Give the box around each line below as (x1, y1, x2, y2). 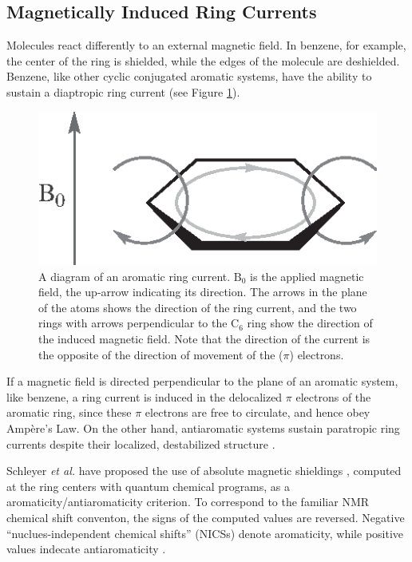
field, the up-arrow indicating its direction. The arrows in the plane (38, 283, 367, 300)
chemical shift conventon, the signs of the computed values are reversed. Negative (6, 509, 405, 525)
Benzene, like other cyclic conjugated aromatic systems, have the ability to (6, 68, 372, 85)
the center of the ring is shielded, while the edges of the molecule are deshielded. (6, 52, 400, 69)
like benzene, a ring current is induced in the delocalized (6, 388, 283, 405)
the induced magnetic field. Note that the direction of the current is (38, 330, 370, 346)
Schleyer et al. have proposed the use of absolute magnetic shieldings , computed (6, 462, 402, 479)
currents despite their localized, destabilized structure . (6, 435, 275, 452)
